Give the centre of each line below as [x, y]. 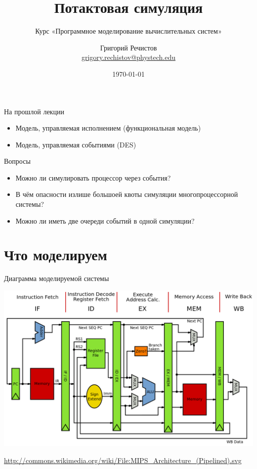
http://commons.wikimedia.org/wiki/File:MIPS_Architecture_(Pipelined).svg [123, 460]
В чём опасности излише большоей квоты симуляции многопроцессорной [127, 194]
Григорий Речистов [128, 47]
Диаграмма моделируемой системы [57, 278]
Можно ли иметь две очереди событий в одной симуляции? [105, 220]
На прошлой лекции [34, 111]
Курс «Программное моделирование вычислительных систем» [128, 31]
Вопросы [17, 161]
